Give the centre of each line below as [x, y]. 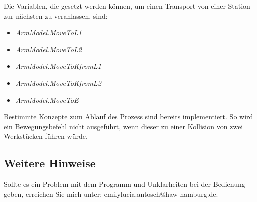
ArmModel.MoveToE [47, 100]
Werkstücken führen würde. [46, 136]
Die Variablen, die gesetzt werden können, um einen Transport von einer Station [127, 6]
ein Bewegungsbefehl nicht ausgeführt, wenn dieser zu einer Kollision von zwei [124, 126]
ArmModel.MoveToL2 [49, 49]
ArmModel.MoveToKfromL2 [58, 83]
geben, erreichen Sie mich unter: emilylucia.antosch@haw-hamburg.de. [111, 193]
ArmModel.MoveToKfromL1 [58, 66]
